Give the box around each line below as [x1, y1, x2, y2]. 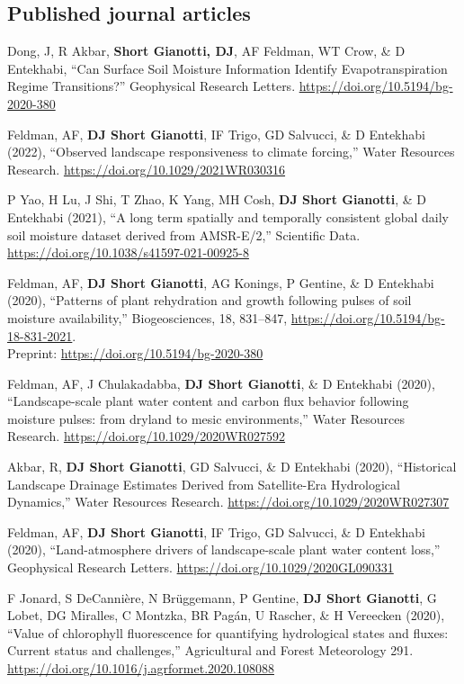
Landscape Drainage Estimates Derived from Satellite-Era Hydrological [7, 474, 400, 493]
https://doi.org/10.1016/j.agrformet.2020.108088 [7, 659, 274, 678]
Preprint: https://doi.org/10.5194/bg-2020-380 [7, 344, 263, 363]
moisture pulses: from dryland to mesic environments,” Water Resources [7, 409, 405, 427]
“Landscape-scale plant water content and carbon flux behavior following [7, 391, 409, 410]
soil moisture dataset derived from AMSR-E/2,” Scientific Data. [7, 225, 361, 244]
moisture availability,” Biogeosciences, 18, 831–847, [7, 308, 288, 327]
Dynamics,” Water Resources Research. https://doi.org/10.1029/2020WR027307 [7, 492, 450, 511]
